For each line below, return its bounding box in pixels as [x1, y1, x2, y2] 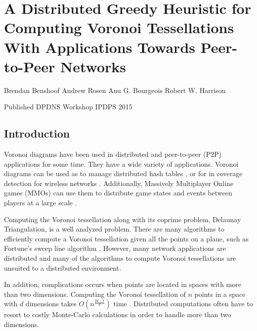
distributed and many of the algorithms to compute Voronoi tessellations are [4, 253, 236, 263]
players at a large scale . [4, 197, 77, 208]
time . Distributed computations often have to [113, 298, 253, 309]
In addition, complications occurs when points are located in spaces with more [4, 279, 241, 289]
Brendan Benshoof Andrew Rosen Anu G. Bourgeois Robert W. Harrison [4, 85, 226, 95]
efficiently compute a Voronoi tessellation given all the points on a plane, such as [4, 233, 249, 243]
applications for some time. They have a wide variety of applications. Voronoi [4, 158, 239, 169]
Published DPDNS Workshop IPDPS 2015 [4, 101, 132, 112]
